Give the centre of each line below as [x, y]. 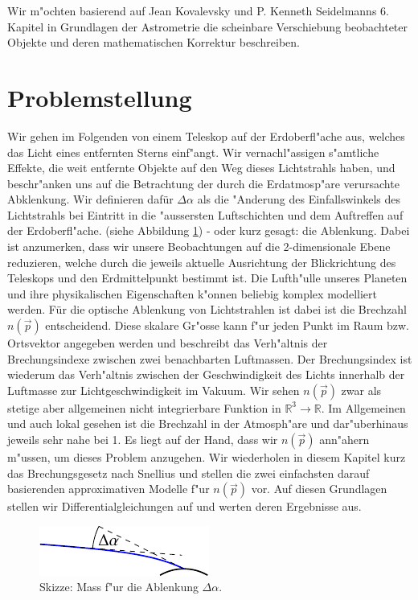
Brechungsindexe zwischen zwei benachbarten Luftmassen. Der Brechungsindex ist [210, 358]
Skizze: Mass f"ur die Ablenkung [119, 587]
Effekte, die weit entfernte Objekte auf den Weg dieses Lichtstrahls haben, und [201, 168]
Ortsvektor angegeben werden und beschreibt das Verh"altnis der [168, 343]
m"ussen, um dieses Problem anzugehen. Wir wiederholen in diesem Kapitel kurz [207, 457]
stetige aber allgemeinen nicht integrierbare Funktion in [144, 407]
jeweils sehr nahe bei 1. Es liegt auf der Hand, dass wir [143, 439]
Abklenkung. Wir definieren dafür [90, 199]
